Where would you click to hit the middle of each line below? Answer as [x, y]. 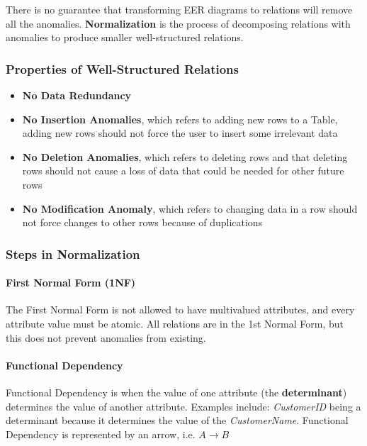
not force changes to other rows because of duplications [142, 222]
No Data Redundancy [77, 95]
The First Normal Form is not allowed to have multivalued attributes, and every [180, 310]
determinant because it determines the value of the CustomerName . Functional [177, 420]
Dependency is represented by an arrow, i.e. [101, 434]
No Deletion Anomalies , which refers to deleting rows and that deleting [185, 156]
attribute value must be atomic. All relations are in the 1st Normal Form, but [175, 323]
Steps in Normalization [73, 253]
